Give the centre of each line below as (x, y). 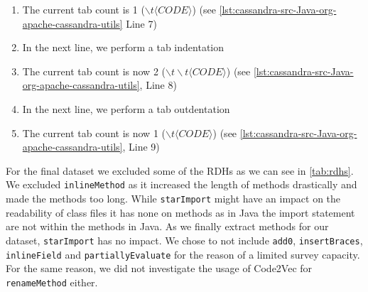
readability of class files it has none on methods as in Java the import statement (180, 212)
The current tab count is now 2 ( (94, 71)
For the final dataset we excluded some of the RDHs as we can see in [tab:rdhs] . (180, 170)
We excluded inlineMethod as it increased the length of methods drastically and (182, 184)
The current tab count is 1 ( (83, 9)
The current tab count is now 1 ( (94, 133)
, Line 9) (141, 147)
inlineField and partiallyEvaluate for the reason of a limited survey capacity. (183, 254)
